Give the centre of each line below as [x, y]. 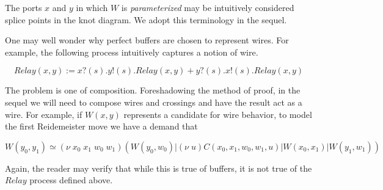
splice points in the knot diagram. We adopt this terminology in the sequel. [146, 19]
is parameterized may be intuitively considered [208, 7]
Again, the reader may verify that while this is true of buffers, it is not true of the [159, 168]
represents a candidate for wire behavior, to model [218, 114]
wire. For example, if [44, 114]
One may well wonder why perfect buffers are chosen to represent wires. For [147, 40]
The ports [24, 7]
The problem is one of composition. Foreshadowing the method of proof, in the [153, 90]
